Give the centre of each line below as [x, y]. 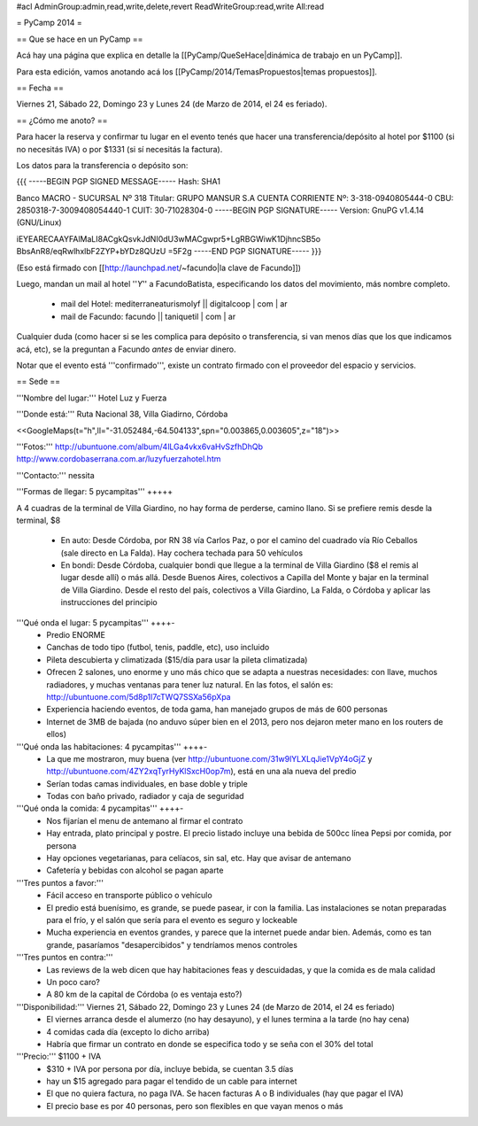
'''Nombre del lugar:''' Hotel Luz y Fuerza [92, 398]
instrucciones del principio [109, 602]
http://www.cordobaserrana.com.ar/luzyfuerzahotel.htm [119, 459]
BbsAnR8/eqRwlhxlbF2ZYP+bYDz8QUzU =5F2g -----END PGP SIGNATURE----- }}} [169, 252]
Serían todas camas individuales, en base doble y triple [147, 783]
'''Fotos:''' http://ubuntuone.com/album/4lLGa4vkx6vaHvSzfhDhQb [139, 447]
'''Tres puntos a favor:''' [60, 882]
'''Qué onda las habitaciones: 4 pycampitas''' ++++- [112, 746]
